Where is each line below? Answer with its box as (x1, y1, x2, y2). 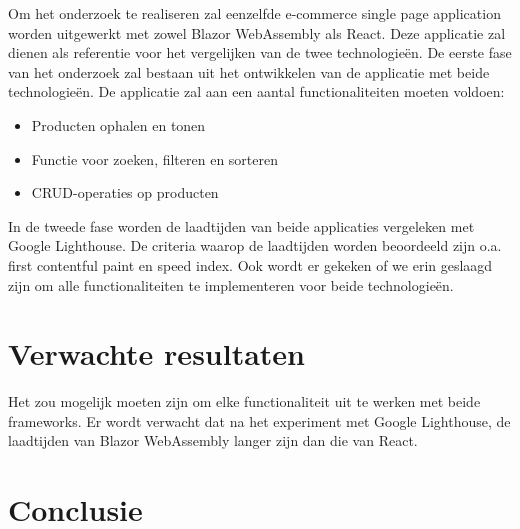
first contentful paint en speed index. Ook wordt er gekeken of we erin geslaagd (8, 254, 493, 275)
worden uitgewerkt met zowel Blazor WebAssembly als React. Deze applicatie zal (8, 22, 506, 43)
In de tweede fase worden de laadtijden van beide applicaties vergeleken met (8, 215, 475, 236)
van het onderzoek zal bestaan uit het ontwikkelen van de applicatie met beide (8, 61, 490, 82)
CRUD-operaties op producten (31, 182, 219, 203)
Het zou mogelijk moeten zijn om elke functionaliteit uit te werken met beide (8, 391, 481, 412)
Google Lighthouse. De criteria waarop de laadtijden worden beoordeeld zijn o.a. (8, 235, 502, 256)
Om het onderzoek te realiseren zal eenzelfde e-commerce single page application (8, 3, 501, 23)
